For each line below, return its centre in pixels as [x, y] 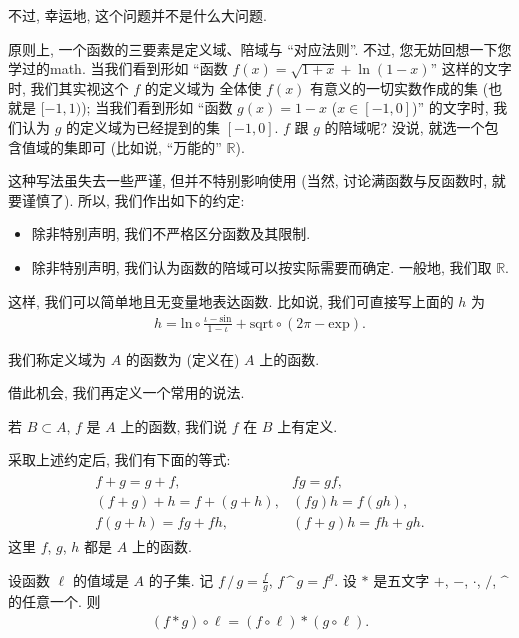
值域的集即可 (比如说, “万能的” [121, 146]
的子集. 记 [181, 579]
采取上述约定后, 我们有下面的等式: [119, 459]
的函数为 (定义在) [182, 358]
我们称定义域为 [57, 358]
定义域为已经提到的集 [150, 126]
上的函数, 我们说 [173, 425]
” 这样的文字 [471, 68]
